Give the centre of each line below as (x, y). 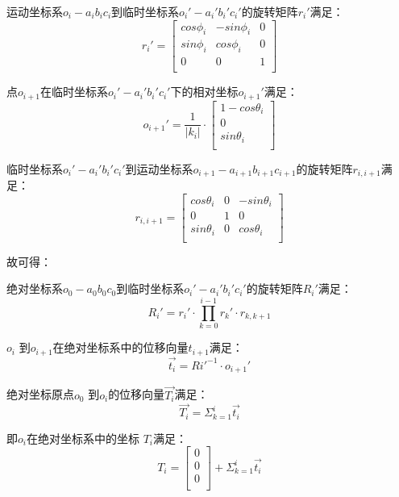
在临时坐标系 (74, 92)
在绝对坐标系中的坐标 (83, 438)
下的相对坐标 (204, 92)
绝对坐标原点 (40, 394)
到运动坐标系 (159, 168)
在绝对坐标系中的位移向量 (121, 347)
